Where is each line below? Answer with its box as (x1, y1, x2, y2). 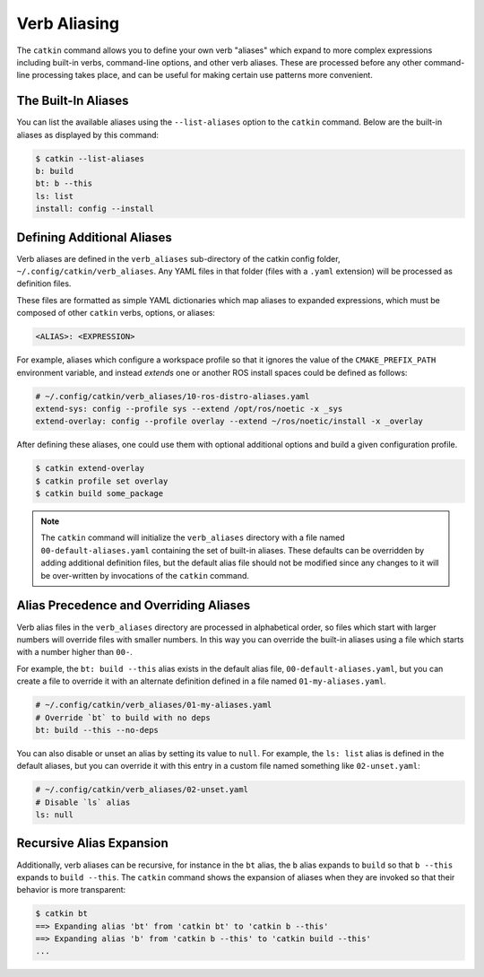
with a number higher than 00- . (16, 647, 134, 658)
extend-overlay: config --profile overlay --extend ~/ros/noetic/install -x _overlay (35, 416, 423, 426)
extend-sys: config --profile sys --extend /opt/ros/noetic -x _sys (35, 404, 343, 414)
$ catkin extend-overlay (35, 463, 145, 474)
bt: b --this (35, 179, 93, 188)
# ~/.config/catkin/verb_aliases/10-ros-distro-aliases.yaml (35, 391, 310, 401)
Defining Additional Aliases (16, 230, 172, 245)
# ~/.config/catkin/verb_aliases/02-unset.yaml (35, 785, 248, 795)
